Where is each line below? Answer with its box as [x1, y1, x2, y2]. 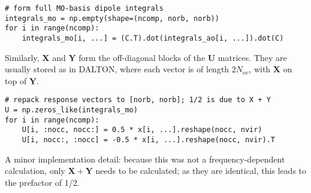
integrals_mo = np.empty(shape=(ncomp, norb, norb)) [5, 14, 219, 23]
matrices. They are [218, 51, 287, 63]
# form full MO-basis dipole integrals [5, 4, 164, 13]
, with [249, 63, 271, 75]
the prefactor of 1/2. [5, 176, 80, 188]
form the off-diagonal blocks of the [78, 51, 206, 63]
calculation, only [5, 164, 65, 177]
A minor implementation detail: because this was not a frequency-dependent [5, 152, 285, 165]
